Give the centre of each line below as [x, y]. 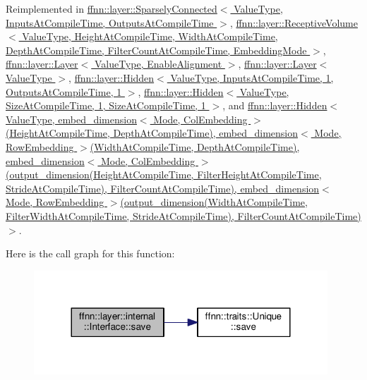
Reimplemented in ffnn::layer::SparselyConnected [112, 8]
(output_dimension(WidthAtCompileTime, [214, 202]
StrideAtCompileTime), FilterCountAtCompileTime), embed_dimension [163, 188]
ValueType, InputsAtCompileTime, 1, [252, 77]
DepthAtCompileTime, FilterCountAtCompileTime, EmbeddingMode [156, 50]
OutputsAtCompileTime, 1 [64, 91]
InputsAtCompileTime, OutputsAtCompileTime [110, 22]
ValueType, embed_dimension [71, 119]
